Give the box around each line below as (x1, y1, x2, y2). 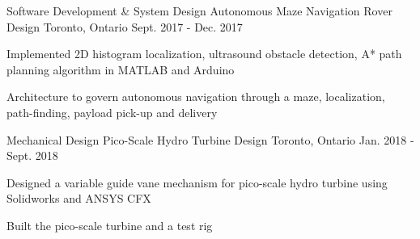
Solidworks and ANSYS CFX (6, 190, 151, 207)
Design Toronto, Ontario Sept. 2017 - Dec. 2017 (6, 18, 243, 35)
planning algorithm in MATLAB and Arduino (6, 61, 235, 78)
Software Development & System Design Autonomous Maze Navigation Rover (6, 2, 392, 19)
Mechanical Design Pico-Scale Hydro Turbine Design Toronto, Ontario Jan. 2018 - (6, 131, 414, 148)
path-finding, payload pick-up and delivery (6, 103, 218, 120)
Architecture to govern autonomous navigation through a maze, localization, (6, 88, 385, 105)
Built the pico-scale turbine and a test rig (6, 216, 213, 233)
